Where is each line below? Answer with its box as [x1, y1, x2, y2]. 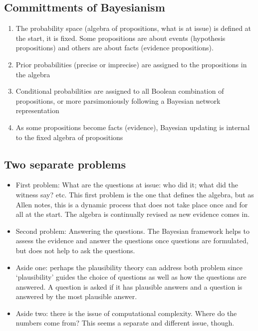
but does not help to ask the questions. [15, 245, 135, 255]
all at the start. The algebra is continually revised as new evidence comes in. [15, 209, 250, 219]
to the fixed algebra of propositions [15, 132, 123, 142]
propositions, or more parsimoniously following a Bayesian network [15, 95, 221, 106]
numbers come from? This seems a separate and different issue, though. [15, 318, 235, 328]
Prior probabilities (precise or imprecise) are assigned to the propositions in [15, 59, 247, 69]
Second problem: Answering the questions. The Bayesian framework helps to [15, 225, 250, 236]
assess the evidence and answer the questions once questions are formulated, [15, 235, 249, 246]
